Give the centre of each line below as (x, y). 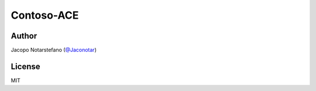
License (25, 66)
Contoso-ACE (45, 15)
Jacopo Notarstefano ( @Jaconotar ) (54, 50)
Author (24, 36)
